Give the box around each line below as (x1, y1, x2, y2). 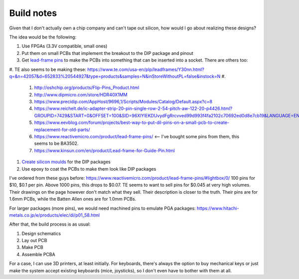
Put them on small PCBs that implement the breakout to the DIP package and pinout (21, 50, 194, 56)
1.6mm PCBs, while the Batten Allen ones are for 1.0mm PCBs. (9, 196, 137, 202)
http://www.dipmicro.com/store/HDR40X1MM (34, 91, 128, 97)
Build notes (9, 7, 57, 18)
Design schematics (21, 230, 61, 237)
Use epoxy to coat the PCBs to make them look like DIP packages (21, 166, 156, 172)
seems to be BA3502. (34, 140, 79, 147)
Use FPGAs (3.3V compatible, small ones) (21, 43, 108, 49)
